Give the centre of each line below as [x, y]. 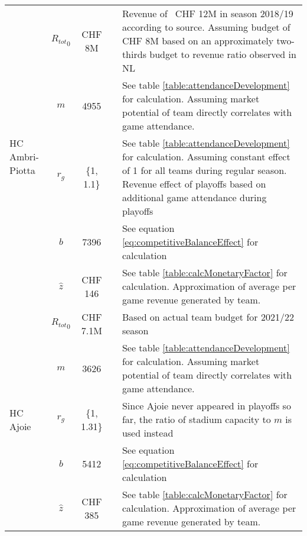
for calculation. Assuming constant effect [206, 156]
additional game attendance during [194, 197]
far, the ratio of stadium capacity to [196, 419]
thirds [134, 54]
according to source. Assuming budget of [206, 27]
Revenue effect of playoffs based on [194, 184]
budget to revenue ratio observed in [223, 54]
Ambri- [24, 156]
